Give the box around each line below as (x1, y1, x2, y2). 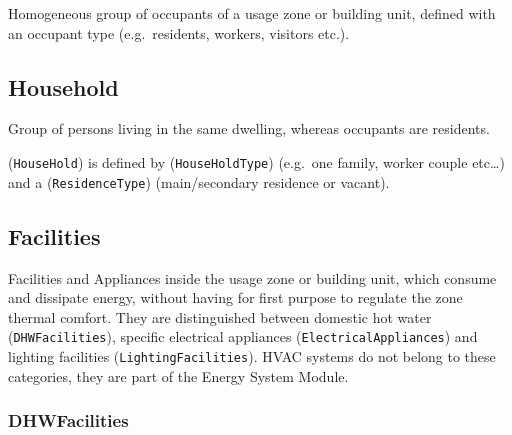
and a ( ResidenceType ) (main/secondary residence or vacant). (8, 171, 390, 192)
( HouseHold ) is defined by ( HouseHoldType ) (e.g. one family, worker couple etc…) (8, 151, 505, 172)
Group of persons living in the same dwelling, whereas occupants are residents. (8, 118, 490, 139)
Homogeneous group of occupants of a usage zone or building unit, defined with (8, 3, 496, 23)
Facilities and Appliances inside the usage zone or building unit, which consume (8, 267, 497, 288)
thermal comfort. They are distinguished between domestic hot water (8, 306, 432, 327)
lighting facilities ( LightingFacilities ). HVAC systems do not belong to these (8, 345, 496, 366)
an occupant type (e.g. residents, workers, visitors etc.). (8, 22, 350, 43)
